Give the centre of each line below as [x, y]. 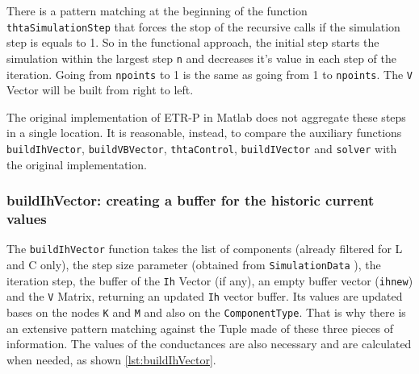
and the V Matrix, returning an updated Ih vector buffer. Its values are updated [205, 296]
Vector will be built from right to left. [100, 90]
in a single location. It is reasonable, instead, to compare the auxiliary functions [204, 133]
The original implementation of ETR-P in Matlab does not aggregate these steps [206, 116]
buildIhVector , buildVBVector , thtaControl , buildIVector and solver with [202, 148]
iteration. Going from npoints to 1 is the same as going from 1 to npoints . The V [209, 74]
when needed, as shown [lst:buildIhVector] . [111, 359]
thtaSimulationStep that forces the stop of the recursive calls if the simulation [203, 26]
